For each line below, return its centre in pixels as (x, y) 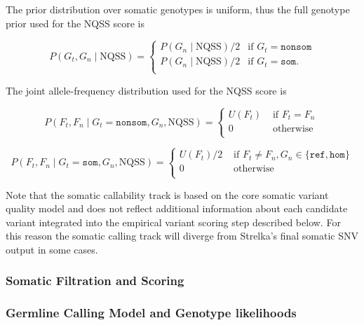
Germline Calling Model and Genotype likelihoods (151, 313)
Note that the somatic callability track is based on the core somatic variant (167, 194)
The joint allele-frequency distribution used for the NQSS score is (146, 90)
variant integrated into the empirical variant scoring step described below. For (173, 222)
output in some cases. (52, 249)
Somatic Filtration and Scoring (95, 281)
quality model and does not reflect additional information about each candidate (177, 208)
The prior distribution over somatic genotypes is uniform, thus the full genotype (178, 9)
